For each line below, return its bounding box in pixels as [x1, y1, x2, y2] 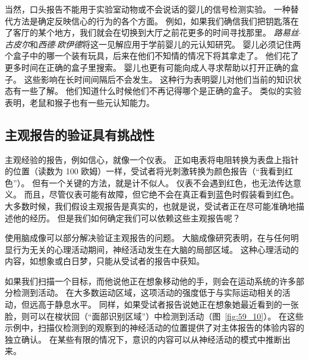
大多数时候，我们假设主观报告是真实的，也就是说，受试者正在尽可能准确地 [5, 199, 296, 212]
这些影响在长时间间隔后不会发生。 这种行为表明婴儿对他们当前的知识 [24, 73, 294, 85]
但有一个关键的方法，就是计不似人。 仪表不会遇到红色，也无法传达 [32, 176, 293, 189]
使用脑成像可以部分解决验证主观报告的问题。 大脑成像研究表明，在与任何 [5, 231, 291, 244]
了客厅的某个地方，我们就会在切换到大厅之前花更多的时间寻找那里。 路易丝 [5, 26, 299, 39]
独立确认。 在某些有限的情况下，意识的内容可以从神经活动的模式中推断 [5, 333, 282, 345]
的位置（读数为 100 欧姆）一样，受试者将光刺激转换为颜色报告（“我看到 [5, 165, 285, 177]
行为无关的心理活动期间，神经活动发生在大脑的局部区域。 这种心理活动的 [12, 243, 299, 255]
